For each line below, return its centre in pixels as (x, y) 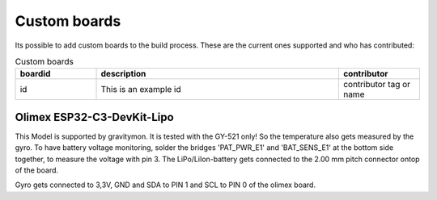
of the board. (37, 170)
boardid (35, 74)
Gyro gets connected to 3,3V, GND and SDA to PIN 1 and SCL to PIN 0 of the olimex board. (165, 185)
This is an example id (141, 90)
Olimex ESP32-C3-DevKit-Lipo (94, 117)
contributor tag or (377, 85)
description (123, 74)
